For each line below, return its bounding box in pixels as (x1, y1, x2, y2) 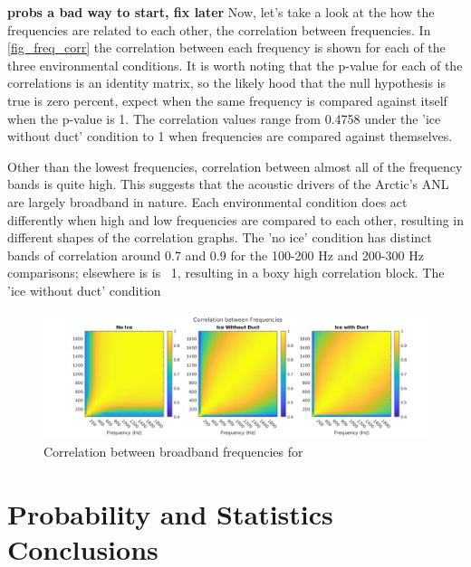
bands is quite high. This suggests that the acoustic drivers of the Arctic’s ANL (7, 175, 449, 194)
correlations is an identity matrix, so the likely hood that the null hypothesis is (7, 73, 446, 92)
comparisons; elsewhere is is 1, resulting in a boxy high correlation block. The (7, 263, 445, 282)
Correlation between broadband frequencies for (43, 442, 303, 461)
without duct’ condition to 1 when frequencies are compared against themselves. (7, 127, 453, 146)
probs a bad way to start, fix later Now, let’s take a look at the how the (7, 3, 435, 21)
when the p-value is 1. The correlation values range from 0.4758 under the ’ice (7, 109, 441, 128)
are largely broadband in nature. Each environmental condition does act (7, 192, 408, 211)
